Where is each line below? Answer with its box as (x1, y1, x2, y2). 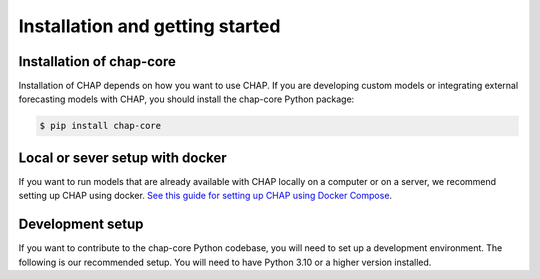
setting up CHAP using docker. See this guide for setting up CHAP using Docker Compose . (18, 190, 393, 202)
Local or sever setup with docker (18, 149, 227, 166)
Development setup (18, 216, 144, 233)
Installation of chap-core (18, 53, 177, 70)
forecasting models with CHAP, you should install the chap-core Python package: (18, 93, 355, 105)
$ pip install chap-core (39, 120, 162, 132)
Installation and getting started (18, 15, 281, 37)
